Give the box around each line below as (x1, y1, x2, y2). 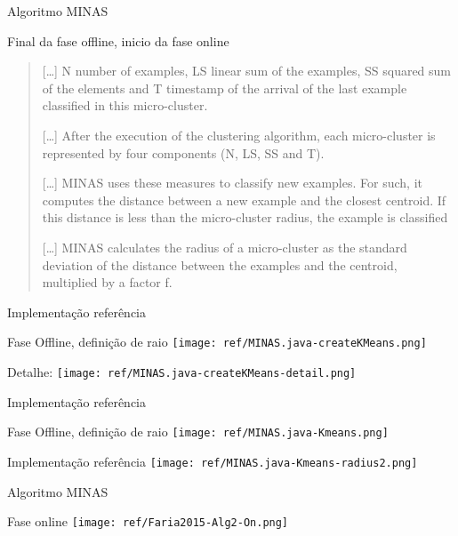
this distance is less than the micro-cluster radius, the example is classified (42, 208, 448, 227)
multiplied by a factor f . (42, 273, 173, 292)
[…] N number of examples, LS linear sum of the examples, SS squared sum (42, 61, 452, 80)
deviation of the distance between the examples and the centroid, (42, 255, 398, 274)
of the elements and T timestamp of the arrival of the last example (42, 78, 407, 97)
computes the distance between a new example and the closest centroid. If (42, 190, 446, 209)
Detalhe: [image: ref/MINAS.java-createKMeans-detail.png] (7, 362, 357, 380)
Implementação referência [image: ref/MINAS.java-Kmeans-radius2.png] (7, 452, 418, 470)
